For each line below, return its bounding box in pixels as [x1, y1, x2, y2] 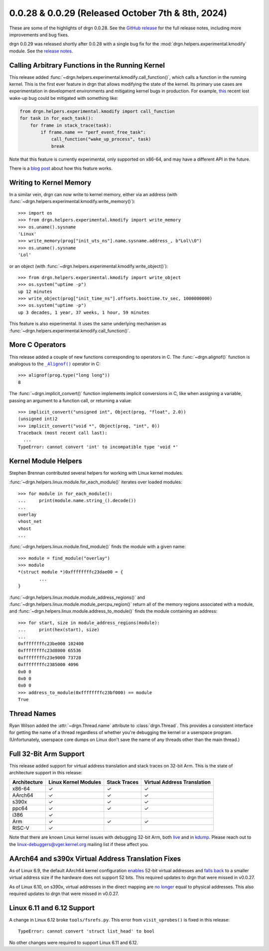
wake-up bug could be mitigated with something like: [9, 95, 119, 101]
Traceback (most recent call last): [18, 430, 108, 436]
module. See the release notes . [9, 48, 73, 54]
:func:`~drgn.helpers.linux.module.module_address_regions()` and [9, 594, 145, 600]
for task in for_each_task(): [19, 115, 94, 121]
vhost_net [18, 519, 42, 524]
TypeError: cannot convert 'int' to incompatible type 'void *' [18, 444, 179, 450]
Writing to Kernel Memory [9, 178, 92, 187]
